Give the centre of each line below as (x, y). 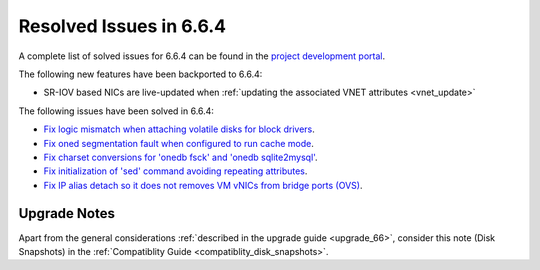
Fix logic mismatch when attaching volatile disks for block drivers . (179, 129)
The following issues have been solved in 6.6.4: (116, 111)
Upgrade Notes (66, 213)
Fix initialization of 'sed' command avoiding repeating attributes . (175, 171)
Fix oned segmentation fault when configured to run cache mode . (178, 143)
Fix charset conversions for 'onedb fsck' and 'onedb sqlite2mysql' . (181, 157)
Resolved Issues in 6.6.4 (122, 26)
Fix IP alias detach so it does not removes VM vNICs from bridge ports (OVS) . (203, 185)
